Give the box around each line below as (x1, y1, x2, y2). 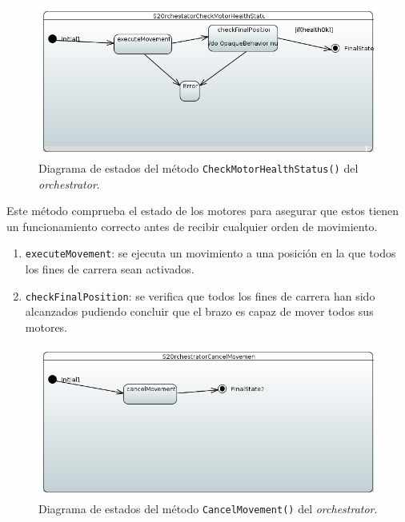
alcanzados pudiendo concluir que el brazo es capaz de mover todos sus (25, 303, 374, 320)
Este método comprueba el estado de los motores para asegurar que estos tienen (6, 202, 399, 219)
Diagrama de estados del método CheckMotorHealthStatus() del (38, 160, 359, 177)
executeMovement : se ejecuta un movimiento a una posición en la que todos (25, 245, 396, 261)
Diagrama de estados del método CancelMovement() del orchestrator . (38, 500, 378, 516)
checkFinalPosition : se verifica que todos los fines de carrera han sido (25, 287, 375, 304)
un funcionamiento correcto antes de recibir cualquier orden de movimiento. (6, 217, 378, 234)
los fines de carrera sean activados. (25, 261, 194, 277)
